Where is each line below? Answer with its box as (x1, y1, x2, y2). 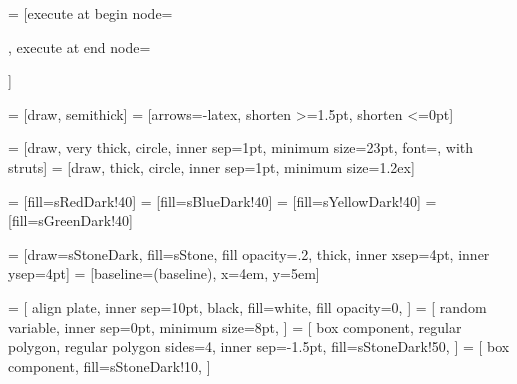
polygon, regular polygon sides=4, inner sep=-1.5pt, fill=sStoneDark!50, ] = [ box (8, 336, 510, 357)
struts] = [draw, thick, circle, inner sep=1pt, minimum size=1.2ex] (8, 156, 415, 177)
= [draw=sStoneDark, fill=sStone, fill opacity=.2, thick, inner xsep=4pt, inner (8, 243, 490, 264)
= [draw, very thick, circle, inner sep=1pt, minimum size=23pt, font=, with (8, 137, 474, 158)
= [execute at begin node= (8, 3, 173, 23)
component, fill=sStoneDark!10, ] (8, 355, 211, 376)
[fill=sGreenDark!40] (8, 210, 133, 231)
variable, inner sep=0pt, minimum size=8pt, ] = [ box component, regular (8, 316, 462, 337)
